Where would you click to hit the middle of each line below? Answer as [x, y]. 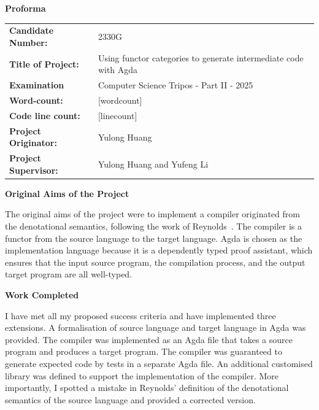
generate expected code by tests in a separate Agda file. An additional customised [159, 363]
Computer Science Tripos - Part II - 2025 [175, 85]
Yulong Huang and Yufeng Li [153, 164]
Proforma [25, 8]
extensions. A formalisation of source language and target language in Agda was [156, 327]
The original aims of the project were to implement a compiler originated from [152, 214]
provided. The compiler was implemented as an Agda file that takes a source [149, 339]
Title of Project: [44, 64]
